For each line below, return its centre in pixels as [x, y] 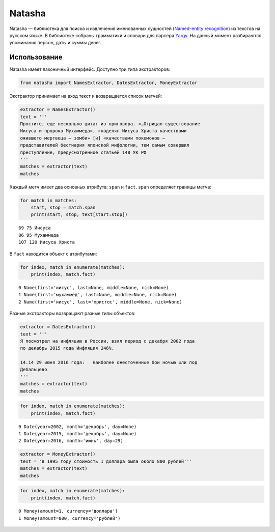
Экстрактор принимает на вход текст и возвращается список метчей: [86, 96]
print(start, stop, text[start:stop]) [79, 215]
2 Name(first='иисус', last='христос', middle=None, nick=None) [101, 302]
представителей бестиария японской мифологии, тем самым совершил [105, 145]
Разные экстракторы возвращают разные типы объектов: [73, 314]
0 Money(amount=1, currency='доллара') [68, 511]
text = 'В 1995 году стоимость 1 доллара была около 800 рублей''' [106, 461]
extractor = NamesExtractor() [58, 110]
